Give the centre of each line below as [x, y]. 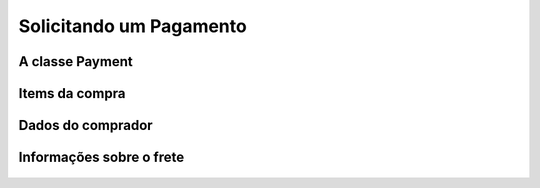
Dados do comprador [86, 125]
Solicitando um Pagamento [132, 26]
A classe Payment [76, 61]
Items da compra [72, 93]
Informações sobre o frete [101, 157]
